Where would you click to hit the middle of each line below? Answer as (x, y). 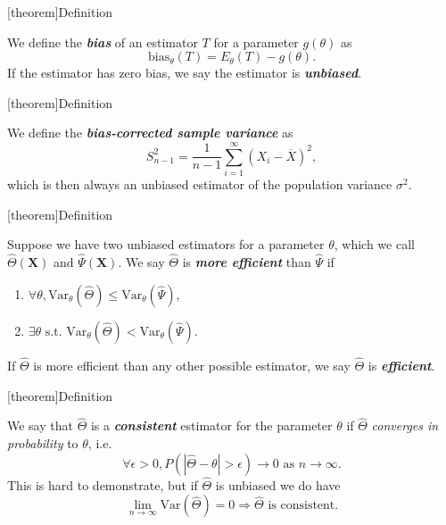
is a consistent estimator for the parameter (211, 425)
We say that (40, 425)
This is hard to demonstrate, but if (103, 484)
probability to (43, 442)
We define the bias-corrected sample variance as (150, 133)
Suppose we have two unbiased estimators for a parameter (166, 244)
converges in (405, 425)
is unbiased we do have (278, 484)
